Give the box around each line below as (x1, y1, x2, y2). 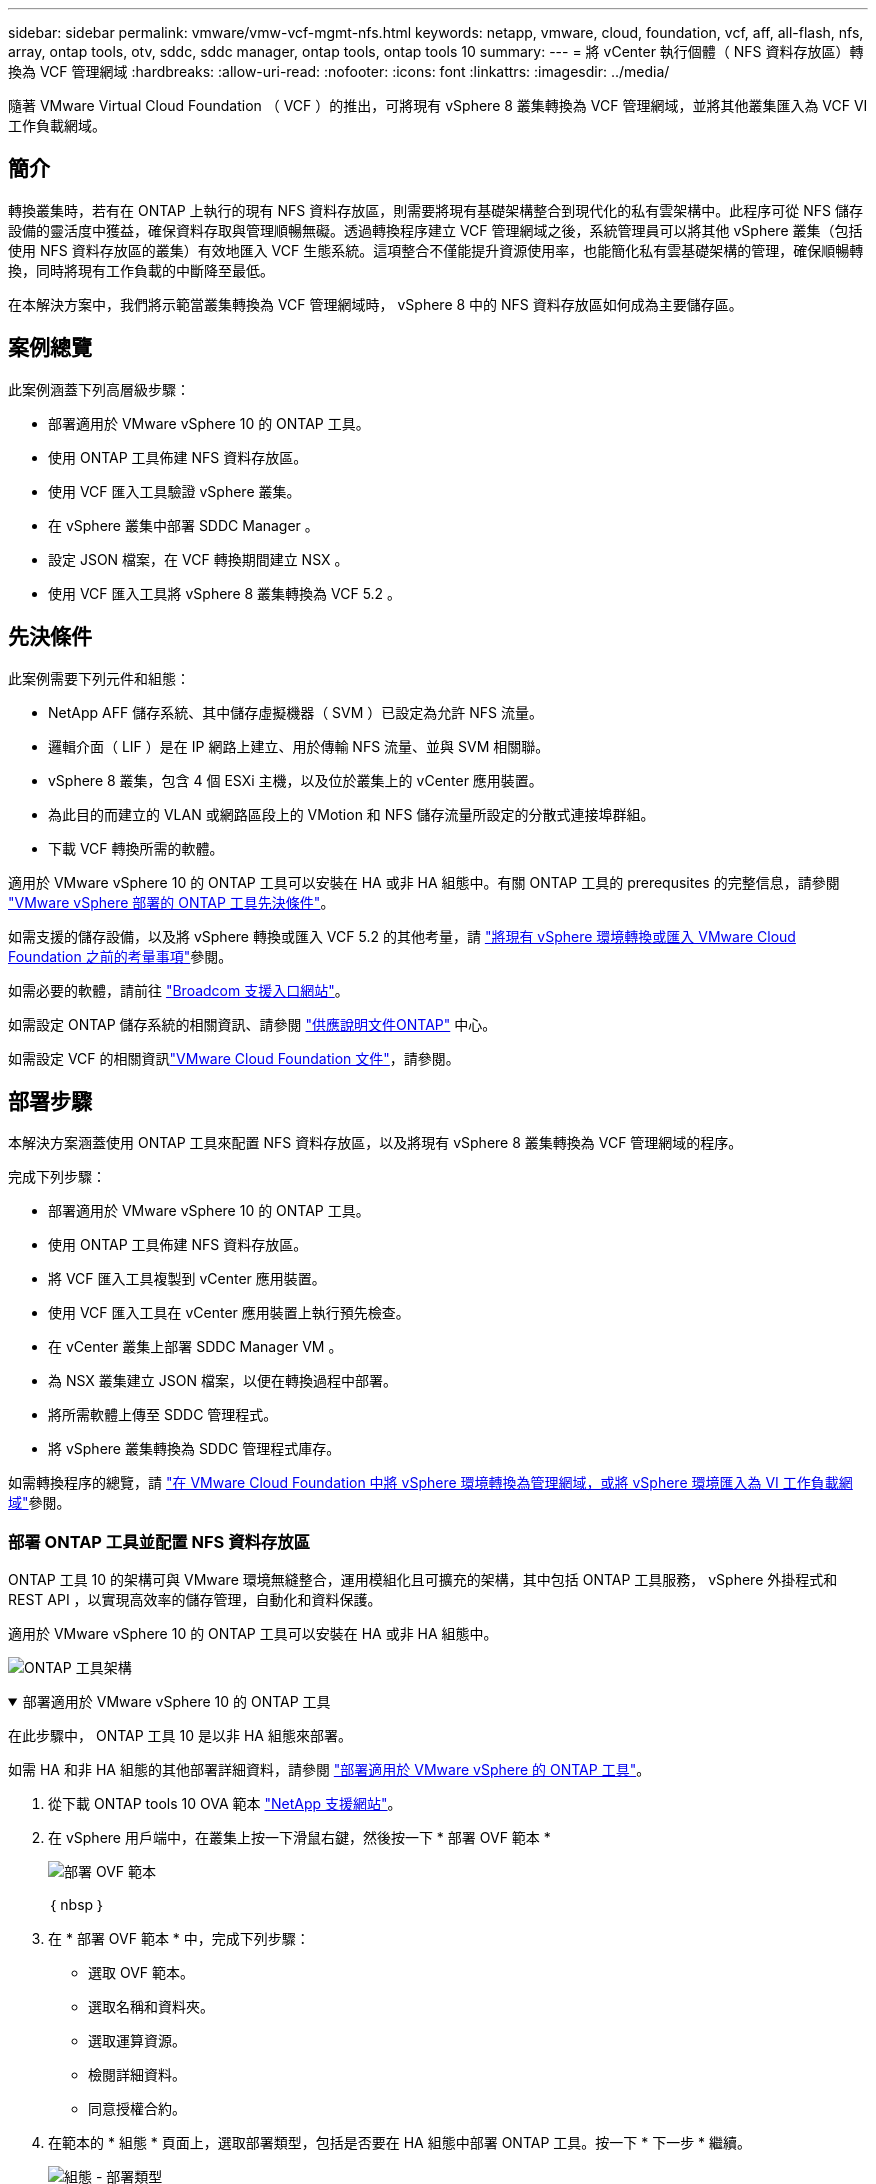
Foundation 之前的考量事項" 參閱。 (8, 947, 233, 965)
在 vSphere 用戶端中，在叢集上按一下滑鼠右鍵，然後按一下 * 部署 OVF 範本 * (48, 1829, 551, 1847)
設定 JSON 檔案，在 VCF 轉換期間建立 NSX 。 (48, 550, 349, 568)
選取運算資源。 (88, 2032, 186, 2050)
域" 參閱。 (8, 1494, 71, 1512)
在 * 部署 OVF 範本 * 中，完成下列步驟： (48, 1930, 310, 1948)
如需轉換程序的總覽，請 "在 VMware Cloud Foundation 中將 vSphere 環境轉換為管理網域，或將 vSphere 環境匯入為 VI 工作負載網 (8, 1474, 853, 1492)
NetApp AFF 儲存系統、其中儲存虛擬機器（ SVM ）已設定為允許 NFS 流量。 (48, 703, 543, 721)
